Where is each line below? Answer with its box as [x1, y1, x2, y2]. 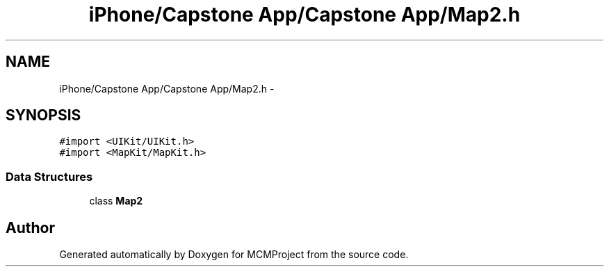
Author [6, 218, 55, 237]
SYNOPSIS [6, 106, 81, 125]
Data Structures [6, 169, 93, 184]
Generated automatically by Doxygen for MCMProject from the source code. [59, 248, 409, 261]
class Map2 [89, 195, 143, 207]
